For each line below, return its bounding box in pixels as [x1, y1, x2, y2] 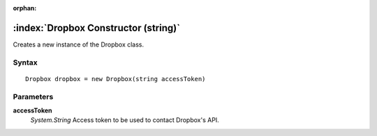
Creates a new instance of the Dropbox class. [13, 40, 145, 49]
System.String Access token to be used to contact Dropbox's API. [30, 116, 219, 124]
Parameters [13, 92, 54, 101]
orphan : [13, 4, 37, 12]
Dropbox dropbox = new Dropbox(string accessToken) [25, 75, 206, 83]
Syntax [13, 58, 38, 67]
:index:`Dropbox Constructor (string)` [13, 22, 181, 34]
